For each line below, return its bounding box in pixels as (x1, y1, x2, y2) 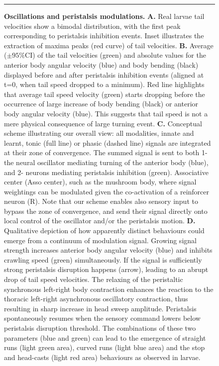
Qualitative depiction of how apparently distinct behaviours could (4, 225, 205, 236)
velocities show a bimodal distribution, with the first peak (4, 20, 181, 31)
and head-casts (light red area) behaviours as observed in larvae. (4, 352, 201, 362)
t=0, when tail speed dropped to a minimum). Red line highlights (4, 79, 205, 90)
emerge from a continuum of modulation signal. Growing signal (4, 235, 197, 245)
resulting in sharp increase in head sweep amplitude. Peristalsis (4, 303, 197, 313)
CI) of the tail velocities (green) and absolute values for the (25, 50, 206, 60)
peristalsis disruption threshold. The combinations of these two (4, 323, 196, 333)
